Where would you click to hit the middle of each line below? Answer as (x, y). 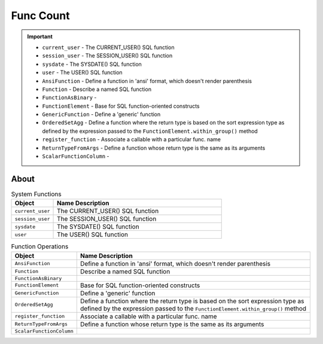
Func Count (40, 16)
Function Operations (40, 246)
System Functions (36, 194)
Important (40, 36)
